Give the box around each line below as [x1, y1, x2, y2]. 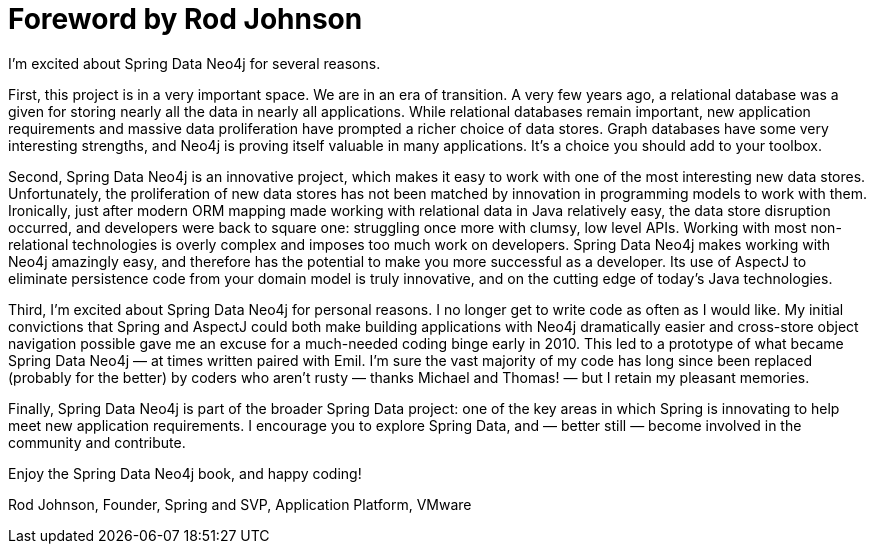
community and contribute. [8, 433, 186, 451]
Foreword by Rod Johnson [8, 2, 363, 36]
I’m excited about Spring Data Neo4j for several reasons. [8, 54, 381, 72]
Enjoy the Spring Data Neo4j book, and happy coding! [8, 464, 362, 482]
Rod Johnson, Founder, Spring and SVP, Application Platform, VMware [8, 495, 472, 513]
